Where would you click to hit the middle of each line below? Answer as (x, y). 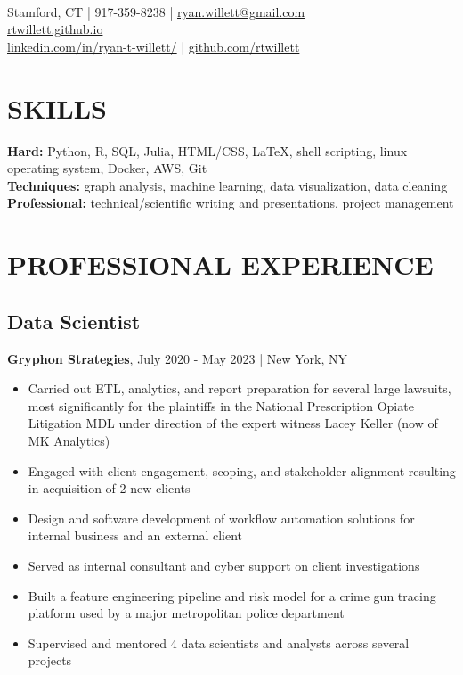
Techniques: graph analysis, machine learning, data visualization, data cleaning (227, 185)
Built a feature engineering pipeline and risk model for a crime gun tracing (232, 595)
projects (50, 660)
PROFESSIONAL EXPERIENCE (220, 264)
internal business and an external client (135, 535)
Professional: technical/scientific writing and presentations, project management (231, 203)
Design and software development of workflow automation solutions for (221, 518)
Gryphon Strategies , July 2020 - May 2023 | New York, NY (178, 358)
